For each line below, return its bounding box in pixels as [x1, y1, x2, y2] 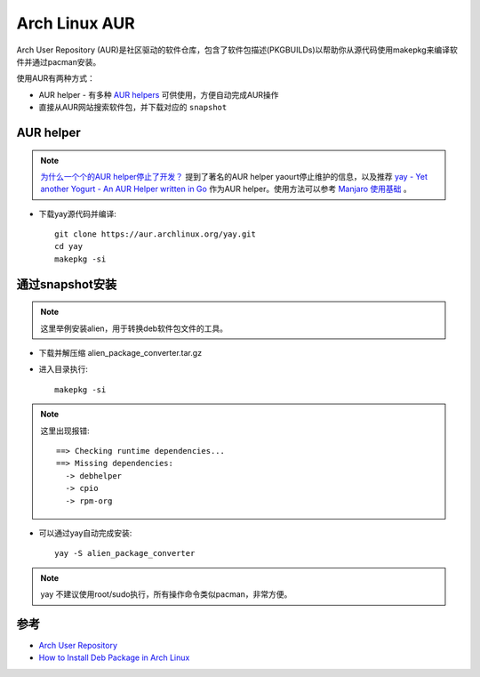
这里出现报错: [40, 425, 91, 436]
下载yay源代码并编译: [38, 208, 117, 219]
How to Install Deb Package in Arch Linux [38, 652, 190, 663]
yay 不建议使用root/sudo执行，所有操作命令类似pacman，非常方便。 [40, 589, 292, 600]
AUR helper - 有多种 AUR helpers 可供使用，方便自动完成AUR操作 [38, 89, 279, 100]
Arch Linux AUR [16, 13, 135, 33]
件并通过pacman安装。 [16, 56, 101, 67]
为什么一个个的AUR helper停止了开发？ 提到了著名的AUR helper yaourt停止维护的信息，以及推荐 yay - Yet [40, 171, 428, 181]
